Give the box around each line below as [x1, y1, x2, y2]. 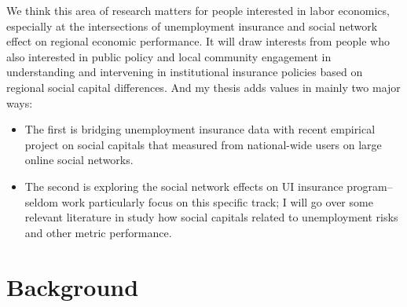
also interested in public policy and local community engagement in [6, 48, 332, 64]
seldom [24, 193, 58, 210]
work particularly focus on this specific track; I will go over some [61, 193, 373, 210]
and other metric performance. [24, 224, 172, 240]
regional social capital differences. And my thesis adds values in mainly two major [6, 79, 401, 95]
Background [6, 270, 139, 302]
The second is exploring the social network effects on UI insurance [24, 177, 343, 194]
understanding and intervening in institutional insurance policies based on [6, 64, 363, 80]
